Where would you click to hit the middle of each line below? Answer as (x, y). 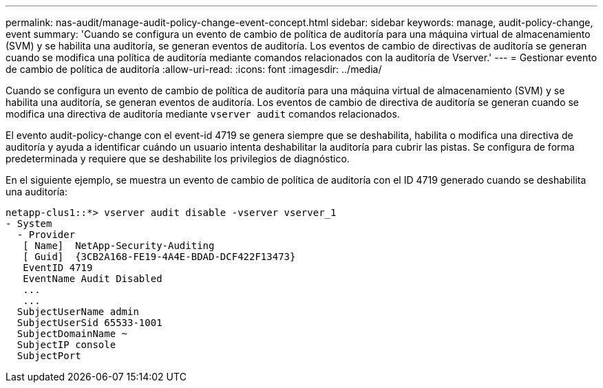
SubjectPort (49, 356)
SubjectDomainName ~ (72, 334)
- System (29, 224)
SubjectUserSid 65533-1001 (89, 323)
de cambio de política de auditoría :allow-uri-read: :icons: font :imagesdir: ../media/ (194, 69)
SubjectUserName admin (78, 312)
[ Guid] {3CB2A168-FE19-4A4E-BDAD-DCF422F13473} (159, 257)
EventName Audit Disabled (93, 279)
